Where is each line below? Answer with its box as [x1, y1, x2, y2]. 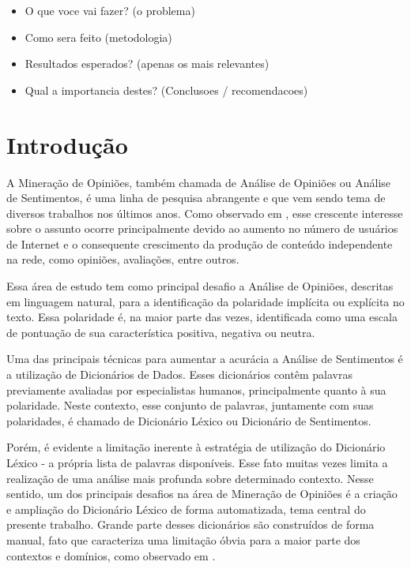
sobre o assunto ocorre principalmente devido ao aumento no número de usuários [6, 220, 398, 237]
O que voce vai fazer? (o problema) [25, 2, 195, 18]
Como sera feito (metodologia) [25, 28, 172, 45]
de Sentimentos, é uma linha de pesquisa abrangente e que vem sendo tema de [6, 189, 386, 206]
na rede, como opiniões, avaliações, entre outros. [6, 251, 239, 268]
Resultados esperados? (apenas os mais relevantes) [25, 55, 270, 72]
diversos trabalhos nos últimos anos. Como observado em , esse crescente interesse [6, 204, 403, 221]
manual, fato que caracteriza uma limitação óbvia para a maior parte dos [6, 531, 360, 548]
